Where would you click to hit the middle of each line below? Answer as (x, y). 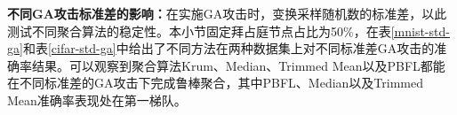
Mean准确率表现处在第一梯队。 (97, 100)
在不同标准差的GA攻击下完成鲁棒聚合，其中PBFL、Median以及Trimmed (215, 83)
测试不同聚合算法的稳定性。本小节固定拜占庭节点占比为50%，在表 (199, 31)
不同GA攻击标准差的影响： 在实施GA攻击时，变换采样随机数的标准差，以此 (227, 13)
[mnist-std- (420, 31)
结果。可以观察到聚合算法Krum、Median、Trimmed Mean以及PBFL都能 (238, 65)
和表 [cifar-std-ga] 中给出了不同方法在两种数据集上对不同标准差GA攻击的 (228, 48)
